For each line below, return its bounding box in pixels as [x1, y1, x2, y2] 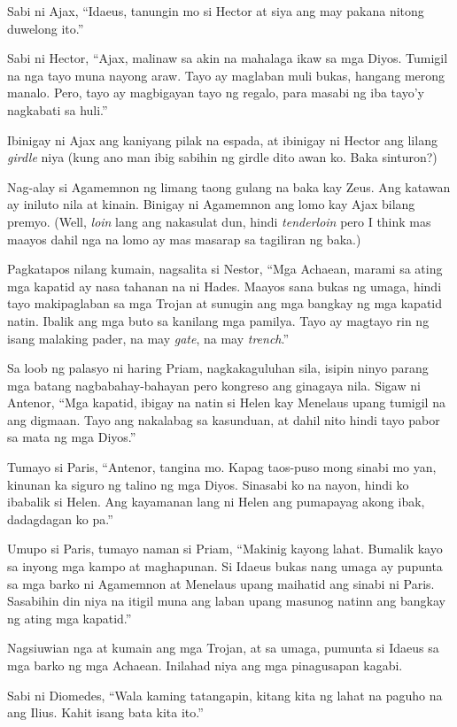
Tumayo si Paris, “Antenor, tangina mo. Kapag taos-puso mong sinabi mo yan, [7, 458, 437, 476]
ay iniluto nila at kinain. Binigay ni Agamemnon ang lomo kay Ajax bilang [7, 195, 415, 213]
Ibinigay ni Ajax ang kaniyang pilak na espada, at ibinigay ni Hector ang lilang [7, 130, 438, 149]
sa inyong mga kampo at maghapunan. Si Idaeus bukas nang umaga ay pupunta [7, 557, 443, 576]
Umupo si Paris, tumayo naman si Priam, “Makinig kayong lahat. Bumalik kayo [7, 539, 443, 558]
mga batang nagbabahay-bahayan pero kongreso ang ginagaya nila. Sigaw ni [7, 375, 421, 394]
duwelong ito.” [7, 19, 84, 37]
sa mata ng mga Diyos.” [7, 428, 136, 446]
